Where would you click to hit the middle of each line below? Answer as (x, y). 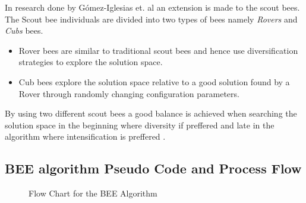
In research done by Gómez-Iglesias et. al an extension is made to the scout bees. (152, 7)
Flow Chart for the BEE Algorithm (93, 193)
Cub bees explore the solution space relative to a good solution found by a (154, 81)
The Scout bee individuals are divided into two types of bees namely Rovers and (151, 19)
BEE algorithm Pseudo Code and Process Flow (153, 168)
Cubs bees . (24, 30)
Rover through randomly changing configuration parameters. (129, 93)
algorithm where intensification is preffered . (85, 136)
